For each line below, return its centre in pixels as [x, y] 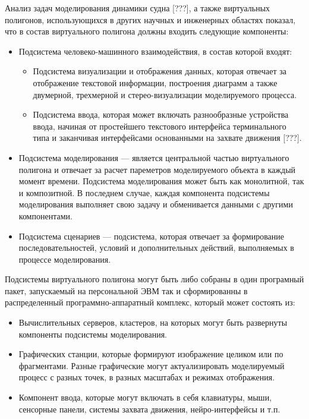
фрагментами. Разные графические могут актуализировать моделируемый [152, 365]
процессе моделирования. [65, 259]
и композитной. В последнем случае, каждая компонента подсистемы [144, 192]
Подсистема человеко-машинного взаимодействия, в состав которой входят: [155, 51]
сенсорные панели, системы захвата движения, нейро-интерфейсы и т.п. [149, 409]
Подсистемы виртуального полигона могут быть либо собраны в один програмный [154, 279]
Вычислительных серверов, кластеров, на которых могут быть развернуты [153, 322]
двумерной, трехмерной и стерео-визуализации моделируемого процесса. [165, 94]
